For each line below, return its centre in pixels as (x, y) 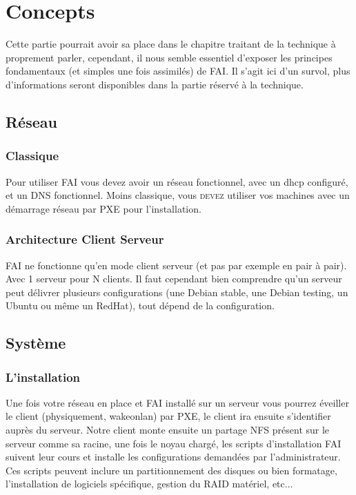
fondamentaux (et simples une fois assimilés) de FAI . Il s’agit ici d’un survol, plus (178, 71)
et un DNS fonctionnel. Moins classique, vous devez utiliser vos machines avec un (178, 195)
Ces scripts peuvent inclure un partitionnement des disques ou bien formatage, (171, 470)
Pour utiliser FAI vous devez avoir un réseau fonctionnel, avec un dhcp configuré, (177, 181)
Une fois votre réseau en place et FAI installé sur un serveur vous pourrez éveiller (177, 402)
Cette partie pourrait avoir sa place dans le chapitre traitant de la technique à (171, 44)
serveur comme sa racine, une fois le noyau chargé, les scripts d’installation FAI (174, 443)
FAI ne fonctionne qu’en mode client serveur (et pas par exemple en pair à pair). (176, 265)
